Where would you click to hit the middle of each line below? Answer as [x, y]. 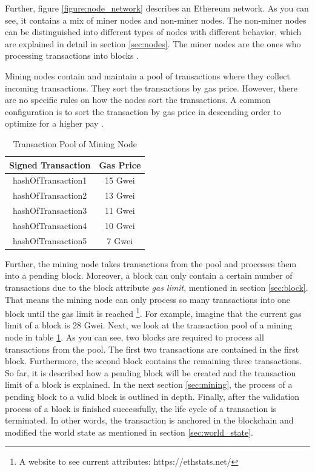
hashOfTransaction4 [50, 225]
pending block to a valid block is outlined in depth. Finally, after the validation [152, 397]
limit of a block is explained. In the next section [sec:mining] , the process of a [149, 384]
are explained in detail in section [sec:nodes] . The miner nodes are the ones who [153, 43]
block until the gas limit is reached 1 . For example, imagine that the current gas [153, 312]
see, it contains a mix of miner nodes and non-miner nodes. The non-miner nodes [156, 20]
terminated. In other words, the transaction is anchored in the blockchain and [149, 420]
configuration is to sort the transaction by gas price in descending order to [143, 111]
